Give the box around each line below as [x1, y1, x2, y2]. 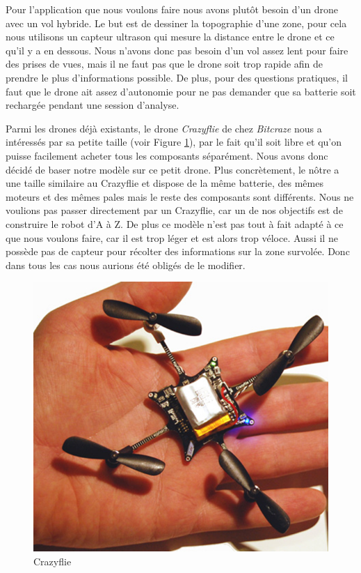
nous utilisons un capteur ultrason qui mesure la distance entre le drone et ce [6, 29, 335, 44]
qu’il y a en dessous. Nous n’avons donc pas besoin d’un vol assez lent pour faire [6, 43, 348, 57]
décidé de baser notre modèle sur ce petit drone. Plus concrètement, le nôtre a [6, 162, 339, 176]
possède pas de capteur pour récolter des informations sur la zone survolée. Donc [6, 244, 350, 259]
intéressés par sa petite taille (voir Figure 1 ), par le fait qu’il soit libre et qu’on [6, 135, 342, 149]
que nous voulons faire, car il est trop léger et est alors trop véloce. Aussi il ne [6, 230, 338, 245]
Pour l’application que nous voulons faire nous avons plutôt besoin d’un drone [6, 2, 338, 16]
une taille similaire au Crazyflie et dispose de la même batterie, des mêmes [6, 176, 323, 190]
